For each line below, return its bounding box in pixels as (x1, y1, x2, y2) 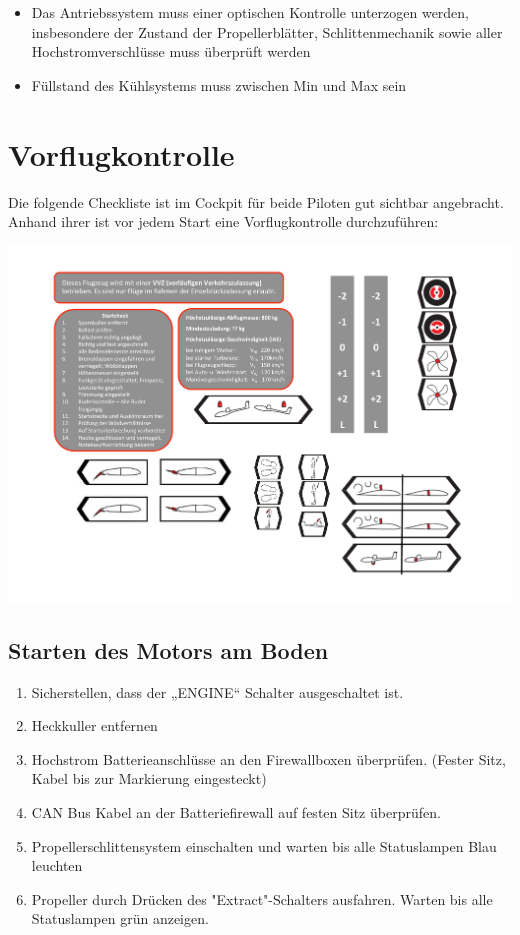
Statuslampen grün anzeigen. (31, 908, 209, 929)
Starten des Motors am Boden (8, 634, 329, 665)
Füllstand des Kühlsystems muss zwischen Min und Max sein (31, 74, 407, 95)
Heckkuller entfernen (31, 715, 158, 736)
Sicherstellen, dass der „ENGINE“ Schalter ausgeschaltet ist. (31, 681, 404, 702)
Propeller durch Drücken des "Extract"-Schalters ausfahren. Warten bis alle (31, 888, 493, 909)
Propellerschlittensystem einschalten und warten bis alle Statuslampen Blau (31, 835, 497, 856)
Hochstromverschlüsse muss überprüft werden (31, 41, 311, 62)
